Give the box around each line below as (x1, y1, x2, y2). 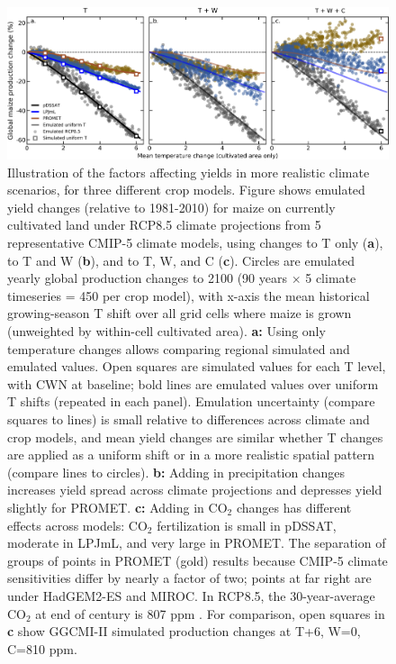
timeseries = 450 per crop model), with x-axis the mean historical (7, 286, 370, 305)
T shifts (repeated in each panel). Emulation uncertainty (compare (7, 392, 375, 411)
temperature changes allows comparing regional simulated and (7, 339, 350, 358)
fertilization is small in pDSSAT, (157, 515, 337, 534)
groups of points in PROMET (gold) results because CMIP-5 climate (7, 550, 388, 569)
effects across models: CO (7, 515, 148, 534)
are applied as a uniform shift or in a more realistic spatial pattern (7, 445, 375, 464)
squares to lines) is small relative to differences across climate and (7, 410, 370, 428)
